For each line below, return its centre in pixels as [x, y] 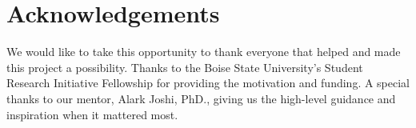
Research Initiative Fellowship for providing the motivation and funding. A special [208, 83]
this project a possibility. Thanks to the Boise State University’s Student [185, 67]
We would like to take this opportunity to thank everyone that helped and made [204, 52]
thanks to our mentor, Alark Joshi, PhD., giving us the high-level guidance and [201, 98]
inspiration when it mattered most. [92, 114]
